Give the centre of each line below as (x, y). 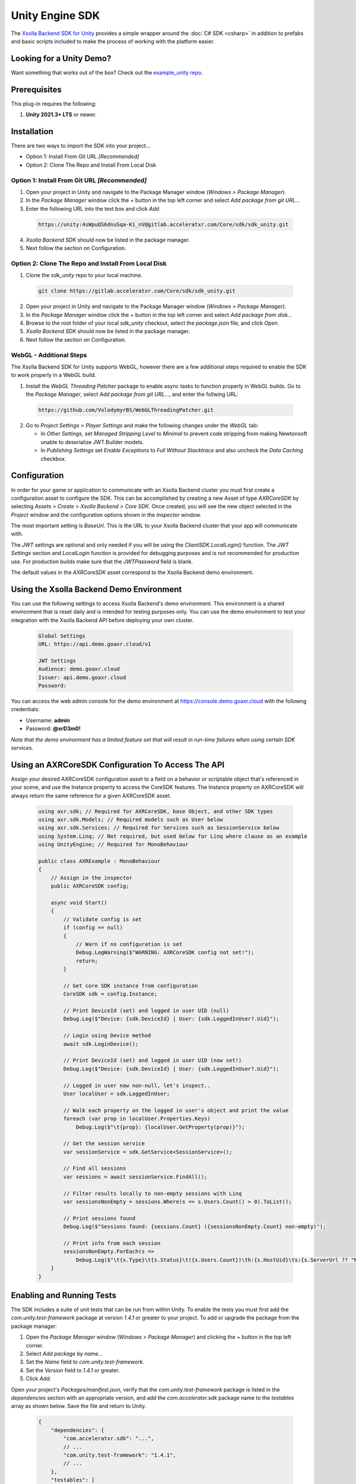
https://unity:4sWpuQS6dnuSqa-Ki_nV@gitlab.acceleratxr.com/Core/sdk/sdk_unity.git (163, 224)
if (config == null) (93, 928)
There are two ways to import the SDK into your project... (81, 146)
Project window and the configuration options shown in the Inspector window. (106, 515)
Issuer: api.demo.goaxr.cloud (82, 677)
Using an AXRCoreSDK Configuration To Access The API (118, 765)
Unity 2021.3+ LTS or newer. (61, 115)
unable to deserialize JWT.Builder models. (92, 442)
